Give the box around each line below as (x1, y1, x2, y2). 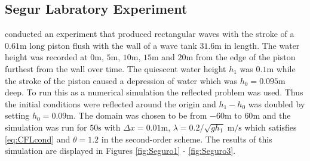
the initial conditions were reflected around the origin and (5, 97, 216, 110)
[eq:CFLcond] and (5, 132, 70, 145)
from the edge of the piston (195, 51, 296, 63)
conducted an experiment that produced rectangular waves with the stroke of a (5, 27, 294, 40)
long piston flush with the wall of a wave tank (29, 39, 197, 51)
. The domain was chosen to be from (73, 109, 207, 122)
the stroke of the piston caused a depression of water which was (5, 74, 238, 86)
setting (5, 109, 30, 122)
